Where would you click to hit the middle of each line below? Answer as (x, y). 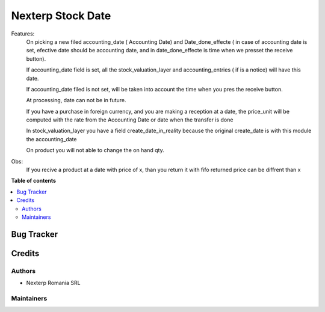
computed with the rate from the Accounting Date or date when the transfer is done (130, 120)
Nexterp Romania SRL (53, 283)
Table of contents (34, 181)
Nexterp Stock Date (61, 16)
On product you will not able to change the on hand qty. (95, 150)
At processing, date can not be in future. (76, 100)
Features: (23, 34)
